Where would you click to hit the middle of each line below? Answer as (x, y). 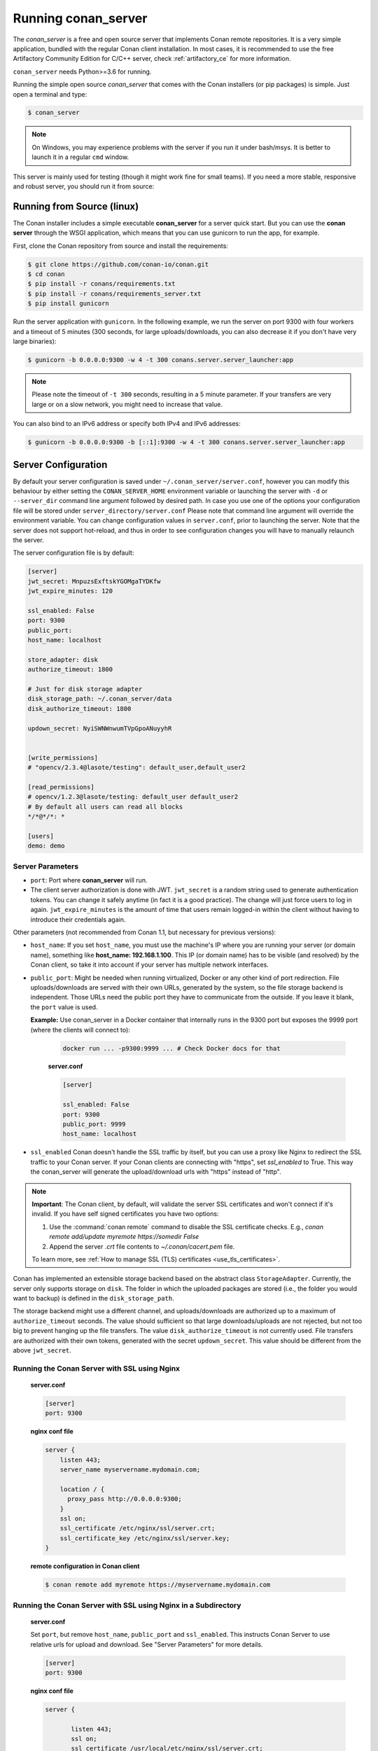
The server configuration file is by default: (73, 553)
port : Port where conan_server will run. (89, 880)
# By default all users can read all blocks (105, 807)
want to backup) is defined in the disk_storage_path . (93, 1299)
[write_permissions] (63, 757)
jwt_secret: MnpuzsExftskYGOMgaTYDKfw (94, 581)
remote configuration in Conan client (85, 1566)
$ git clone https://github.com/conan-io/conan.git (118, 264)
